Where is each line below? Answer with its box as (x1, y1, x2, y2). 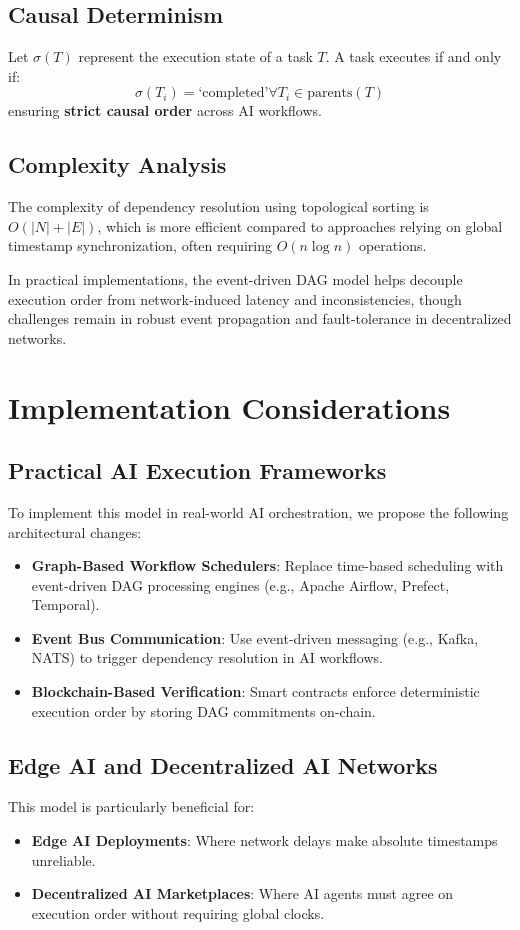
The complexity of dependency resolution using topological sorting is (8, 196, 429, 217)
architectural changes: (8, 521, 142, 542)
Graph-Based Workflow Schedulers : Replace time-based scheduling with (31, 555, 504, 576)
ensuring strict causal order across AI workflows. (8, 100, 322, 121)
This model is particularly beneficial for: (8, 796, 255, 817)
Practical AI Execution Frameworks (8, 455, 387, 486)
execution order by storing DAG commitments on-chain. (31, 700, 376, 721)
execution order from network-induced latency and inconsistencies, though (8, 288, 462, 309)
